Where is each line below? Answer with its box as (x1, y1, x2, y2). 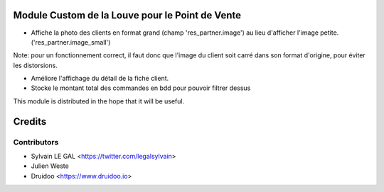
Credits (13, 115, 47, 128)
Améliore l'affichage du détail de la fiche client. (31, 74, 169, 83)
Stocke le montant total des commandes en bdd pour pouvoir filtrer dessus (31, 84, 251, 92)
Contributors (13, 137, 59, 147)
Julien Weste (31, 162, 69, 170)
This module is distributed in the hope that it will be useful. (13, 96, 185, 106)
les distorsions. (13, 61, 58, 69)
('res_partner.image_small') (31, 38, 111, 46)
